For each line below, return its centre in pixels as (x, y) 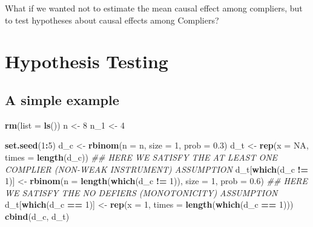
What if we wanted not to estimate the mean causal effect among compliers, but (154, 8)
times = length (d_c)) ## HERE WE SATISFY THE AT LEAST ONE (141, 157)
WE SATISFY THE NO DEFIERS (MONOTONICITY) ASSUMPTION (141, 192)
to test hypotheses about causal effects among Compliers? (112, 20)
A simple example (62, 99)
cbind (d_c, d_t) (37, 216)
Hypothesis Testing (87, 61)
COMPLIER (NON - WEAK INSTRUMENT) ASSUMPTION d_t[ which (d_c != (157, 169)
